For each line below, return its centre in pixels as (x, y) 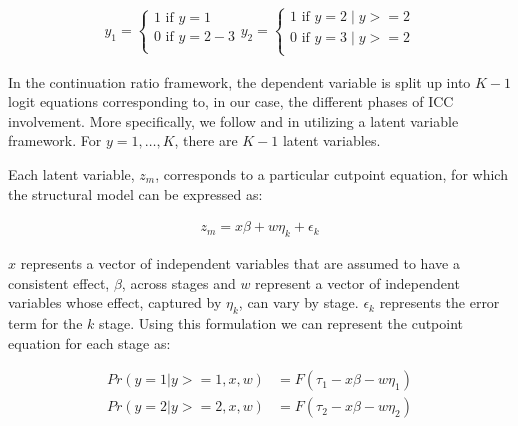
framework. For (55, 140)
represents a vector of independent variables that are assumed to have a (240, 263)
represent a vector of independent (357, 282)
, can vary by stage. (298, 302)
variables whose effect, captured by (115, 302)
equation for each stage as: (89, 342)
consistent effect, (59, 282)
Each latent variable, (71, 174)
